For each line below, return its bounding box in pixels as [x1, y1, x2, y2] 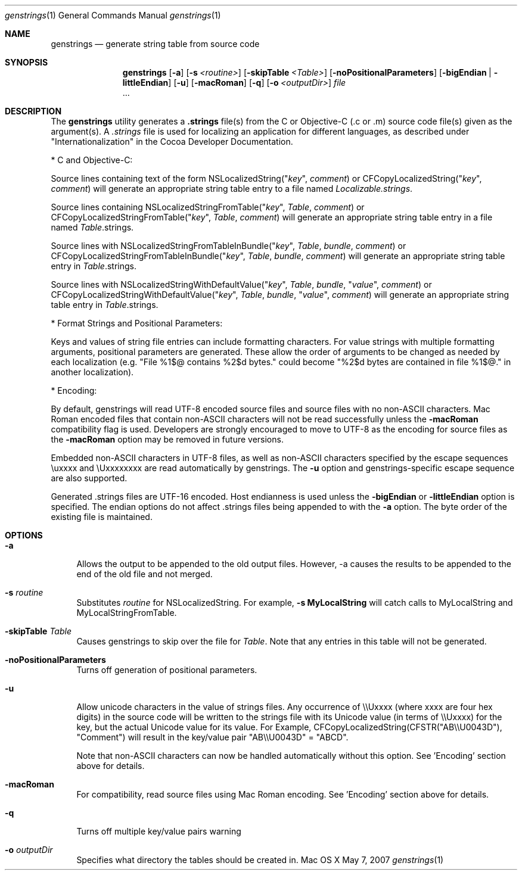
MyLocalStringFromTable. [76, 608, 177, 618]
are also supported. [51, 473, 128, 483]
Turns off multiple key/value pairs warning [76, 826, 241, 836]
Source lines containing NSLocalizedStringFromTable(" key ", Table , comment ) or [51, 202, 365, 212]
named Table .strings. [51, 222, 134, 232]
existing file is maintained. [51, 512, 153, 522]
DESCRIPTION [5, 106, 62, 116]
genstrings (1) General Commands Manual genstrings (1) [5, 10, 221, 20]
